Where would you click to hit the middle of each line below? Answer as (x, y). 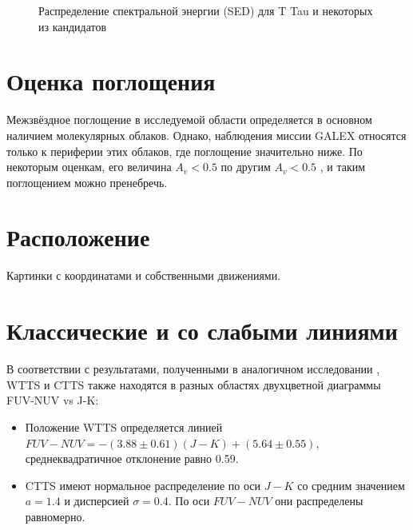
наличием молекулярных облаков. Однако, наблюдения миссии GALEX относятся (206, 135)
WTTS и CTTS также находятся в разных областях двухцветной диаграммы (194, 384)
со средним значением (351, 485)
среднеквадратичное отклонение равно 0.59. (132, 458)
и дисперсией (97, 501)
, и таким (343, 167)
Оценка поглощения (111, 81)
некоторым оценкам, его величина (89, 167)
